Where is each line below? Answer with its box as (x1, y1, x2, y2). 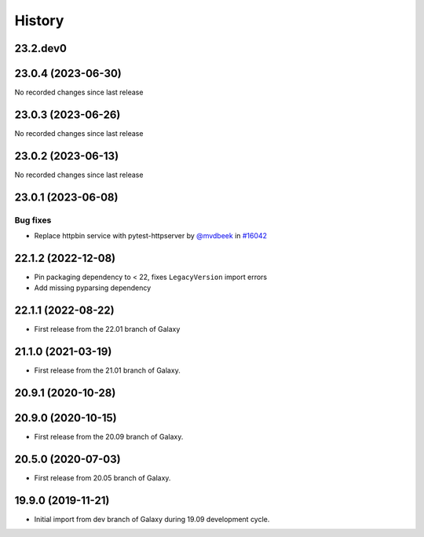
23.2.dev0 (14, 42, 67, 55)
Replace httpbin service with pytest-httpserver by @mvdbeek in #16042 (34, 231, 267, 241)
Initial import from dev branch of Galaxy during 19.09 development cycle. (34, 514, 270, 524)
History (14, 12, 64, 29)
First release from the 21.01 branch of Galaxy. (34, 366, 181, 375)
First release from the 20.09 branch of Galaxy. (34, 432, 184, 442)
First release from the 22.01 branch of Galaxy (34, 325, 181, 334)
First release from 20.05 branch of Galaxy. (34, 473, 171, 483)
